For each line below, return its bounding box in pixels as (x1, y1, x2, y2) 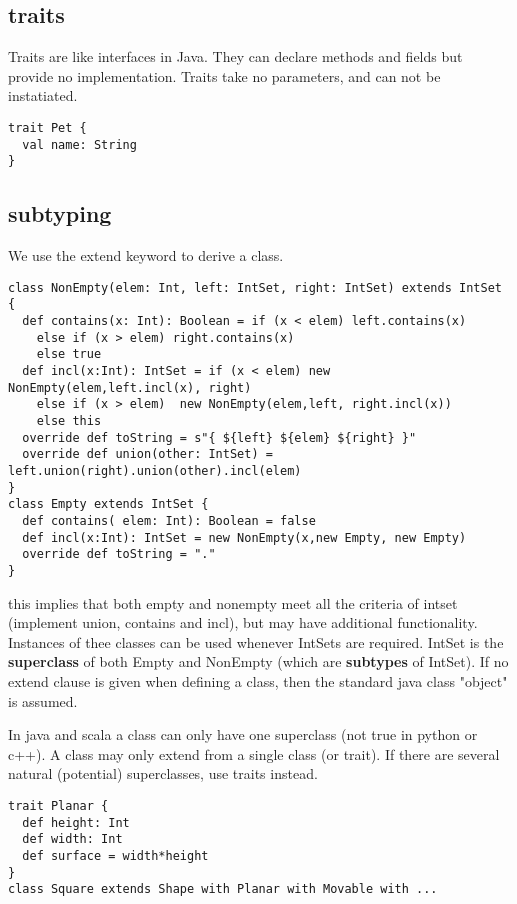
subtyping (8, 198, 112, 229)
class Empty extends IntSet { (8, 497, 209, 512)
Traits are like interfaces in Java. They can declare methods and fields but (8, 46, 463, 67)
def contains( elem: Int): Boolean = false (22, 513, 316, 528)
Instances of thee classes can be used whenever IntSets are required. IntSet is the (8, 631, 504, 652)
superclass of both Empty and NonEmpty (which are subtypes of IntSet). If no (8, 651, 509, 672)
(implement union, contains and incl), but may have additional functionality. (8, 612, 478, 633)
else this (36, 414, 102, 428)
